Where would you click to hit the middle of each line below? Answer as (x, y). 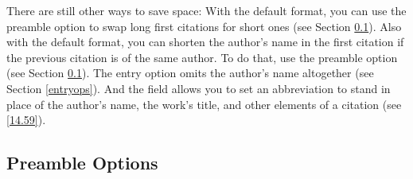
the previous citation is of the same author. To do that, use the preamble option (202, 57)
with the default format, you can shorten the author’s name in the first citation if (205, 42)
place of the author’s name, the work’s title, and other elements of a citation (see (204, 104)
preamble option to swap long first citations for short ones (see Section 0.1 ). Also (204, 26)
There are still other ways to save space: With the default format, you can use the (206, 10)
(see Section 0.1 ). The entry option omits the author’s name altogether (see (190, 73)
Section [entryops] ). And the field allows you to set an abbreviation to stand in (199, 88)
